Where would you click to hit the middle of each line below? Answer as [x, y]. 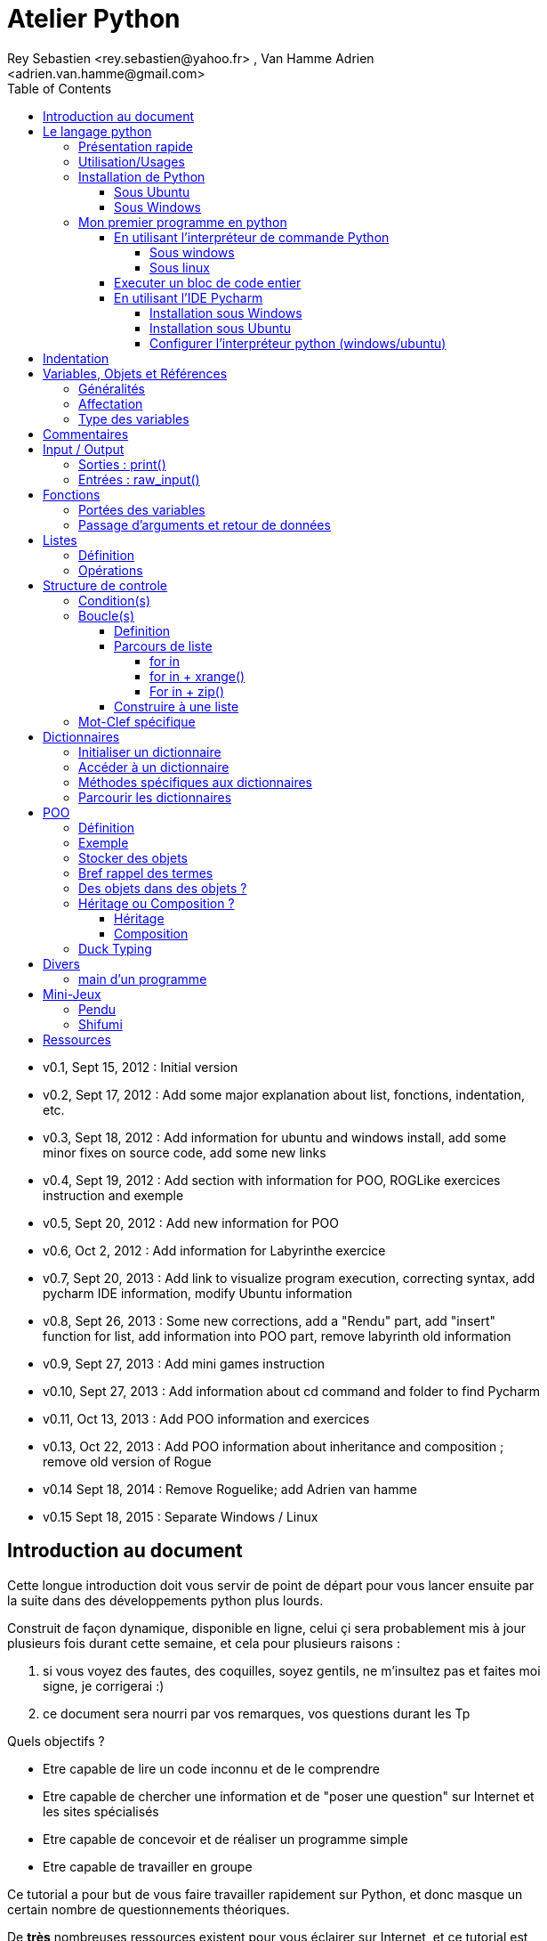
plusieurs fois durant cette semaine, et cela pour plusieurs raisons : [204, 1643]
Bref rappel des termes [146, 873]
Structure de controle [105, 585]
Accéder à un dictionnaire [154, 767]
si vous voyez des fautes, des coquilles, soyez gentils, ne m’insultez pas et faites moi [292, 1670]
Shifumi [101, 1024]
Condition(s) [115, 600]
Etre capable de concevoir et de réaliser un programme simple [225, 1839]
